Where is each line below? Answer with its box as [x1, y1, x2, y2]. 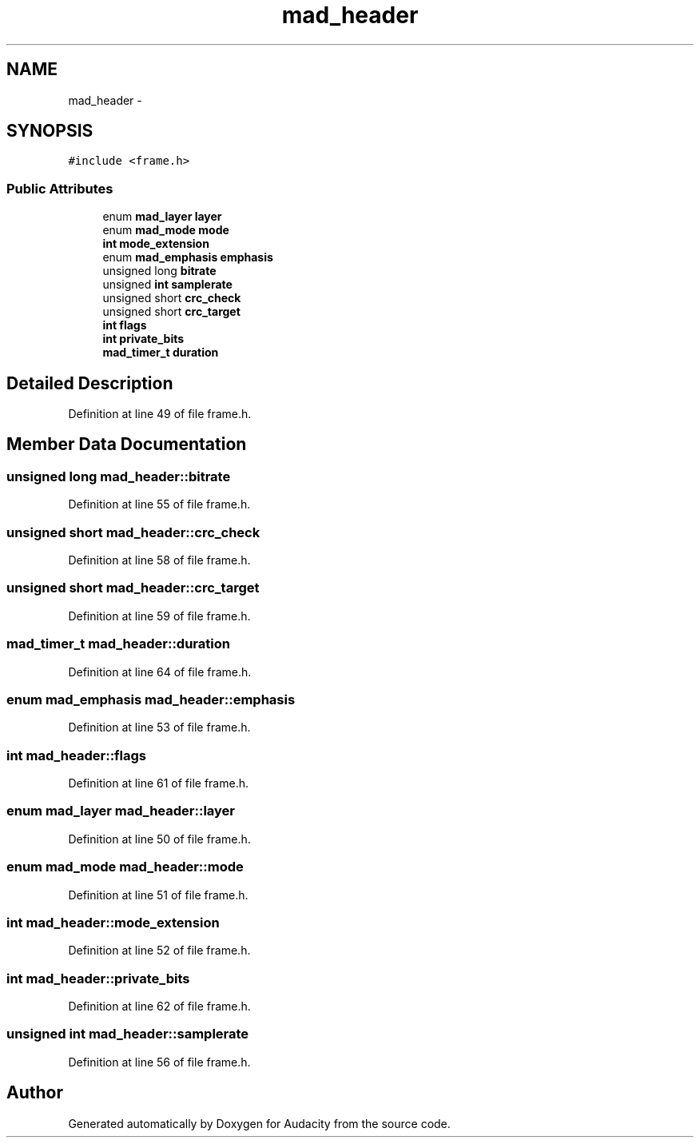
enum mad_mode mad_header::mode [6, 859, 244, 875]
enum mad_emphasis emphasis [102, 250, 273, 265]
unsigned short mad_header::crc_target [6, 580, 260, 596]
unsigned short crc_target [102, 305, 241, 319]
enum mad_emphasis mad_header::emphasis [6, 691, 296, 708]
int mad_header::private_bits [6, 970, 190, 987]
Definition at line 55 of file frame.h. [68, 497, 251, 512]
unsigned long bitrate [102, 264, 217, 278]
